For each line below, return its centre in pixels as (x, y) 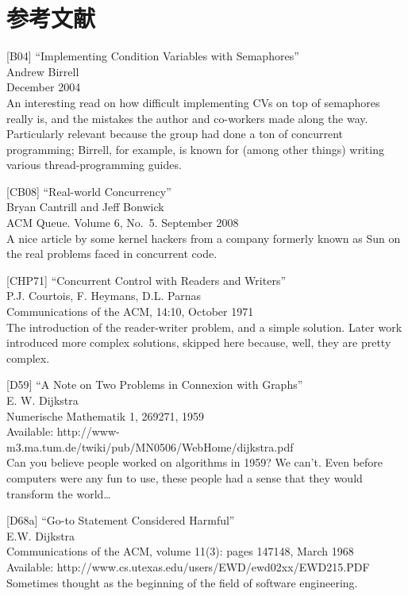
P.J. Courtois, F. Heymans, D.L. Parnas (104, 296)
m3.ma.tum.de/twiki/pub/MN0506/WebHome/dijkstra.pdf (150, 446)
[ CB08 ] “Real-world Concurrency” (89, 191)
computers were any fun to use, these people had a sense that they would (185, 477)
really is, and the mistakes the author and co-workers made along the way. (187, 118)
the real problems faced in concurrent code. (112, 254)
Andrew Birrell (43, 71)
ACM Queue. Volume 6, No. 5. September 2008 (123, 223)
